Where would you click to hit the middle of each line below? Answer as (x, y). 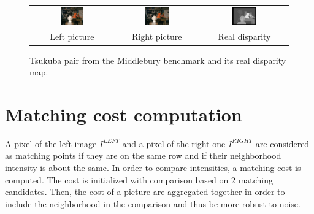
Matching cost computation (124, 114)
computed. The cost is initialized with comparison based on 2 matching (139, 179)
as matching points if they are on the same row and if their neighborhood (143, 155)
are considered (282, 143)
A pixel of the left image (51, 143)
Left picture (72, 36)
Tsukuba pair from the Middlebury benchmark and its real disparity (158, 60)
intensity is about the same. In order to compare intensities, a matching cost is (153, 168)
